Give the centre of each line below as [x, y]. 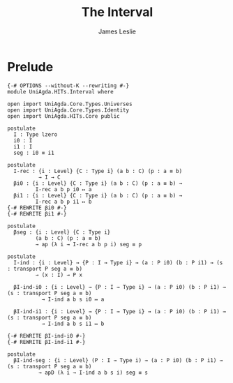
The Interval [117, 12]
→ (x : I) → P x [59, 275]
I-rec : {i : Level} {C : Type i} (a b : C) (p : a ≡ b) [98, 171]
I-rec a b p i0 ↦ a [63, 189]
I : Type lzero [36, 134]
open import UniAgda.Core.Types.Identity [68, 110]
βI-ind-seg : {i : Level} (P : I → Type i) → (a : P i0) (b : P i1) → [118, 360]
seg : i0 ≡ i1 [34, 153]
